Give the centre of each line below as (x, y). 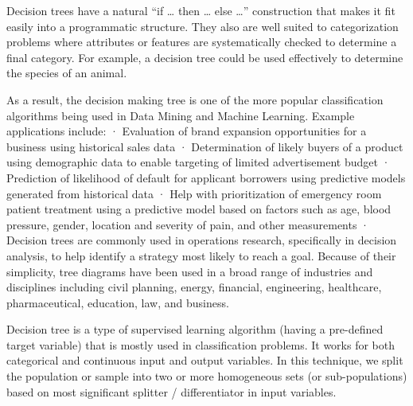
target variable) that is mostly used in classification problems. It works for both (201, 344)
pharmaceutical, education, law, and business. (118, 302)
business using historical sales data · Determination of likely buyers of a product (205, 146)
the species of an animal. (67, 73)
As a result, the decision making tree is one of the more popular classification (195, 99)
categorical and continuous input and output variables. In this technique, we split (205, 360)
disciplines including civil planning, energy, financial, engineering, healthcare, (194, 287)
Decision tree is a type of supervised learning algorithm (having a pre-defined (195, 329)
